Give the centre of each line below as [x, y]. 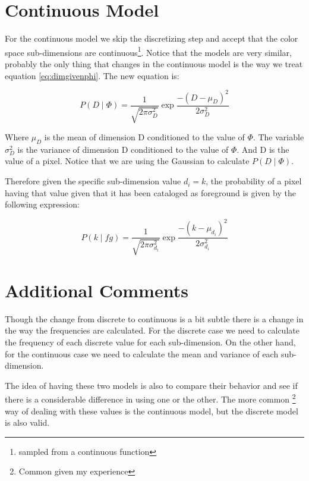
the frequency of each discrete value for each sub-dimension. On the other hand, [150, 342]
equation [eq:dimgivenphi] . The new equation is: [92, 75]
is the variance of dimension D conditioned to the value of [123, 149]
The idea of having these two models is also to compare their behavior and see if [151, 385]
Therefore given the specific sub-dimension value [93, 181]
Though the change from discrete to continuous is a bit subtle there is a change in [154, 318]
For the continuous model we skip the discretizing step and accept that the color [152, 38]
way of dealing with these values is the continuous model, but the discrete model [152, 411]
